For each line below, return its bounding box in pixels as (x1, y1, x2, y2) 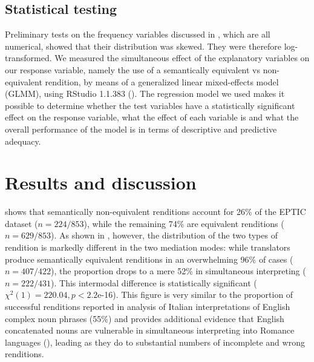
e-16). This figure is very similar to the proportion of (97, 288, 293, 301)
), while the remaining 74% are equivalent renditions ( (83, 217, 284, 229)
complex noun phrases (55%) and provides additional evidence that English (5, 312, 284, 324)
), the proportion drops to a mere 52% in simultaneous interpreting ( (51, 265, 306, 277)
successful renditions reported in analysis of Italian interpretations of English (5, 300, 290, 313)
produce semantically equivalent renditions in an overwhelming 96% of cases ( (5, 252, 293, 265)
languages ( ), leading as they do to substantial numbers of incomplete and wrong (5, 335, 305, 348)
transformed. (5, 51, 52, 64)
